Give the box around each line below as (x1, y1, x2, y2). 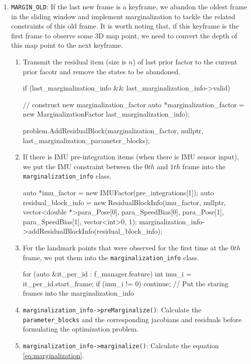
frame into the (182, 161, 226, 171)
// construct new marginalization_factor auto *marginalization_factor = (23, 99, 245, 109)
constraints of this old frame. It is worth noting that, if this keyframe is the (11, 21, 239, 31)
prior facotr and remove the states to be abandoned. (23, 66, 181, 76)
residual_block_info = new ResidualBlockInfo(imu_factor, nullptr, (23, 197, 226, 207)
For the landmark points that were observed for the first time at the (23, 243, 228, 252)
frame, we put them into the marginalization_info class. (23, 252, 199, 262)
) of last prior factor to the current (132, 57, 237, 67)
